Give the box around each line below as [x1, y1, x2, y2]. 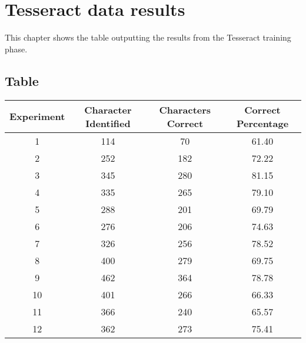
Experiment [9, 109, 65, 124]
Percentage [236, 116, 289, 130]
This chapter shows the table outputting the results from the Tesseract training [5, 31, 291, 44]
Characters [159, 102, 211, 116]
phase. [5, 42, 28, 55]
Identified [85, 116, 131, 130]
